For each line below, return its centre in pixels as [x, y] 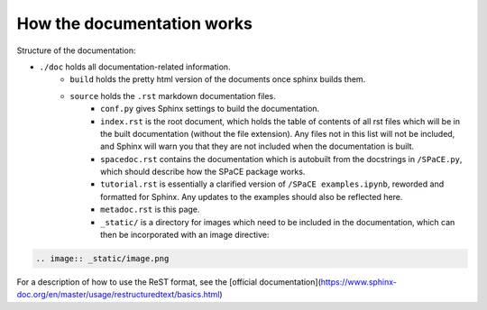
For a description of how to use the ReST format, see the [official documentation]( [169, 282]
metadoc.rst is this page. [150, 210]
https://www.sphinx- [358, 282]
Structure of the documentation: [76, 50]
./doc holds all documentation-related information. [135, 67]
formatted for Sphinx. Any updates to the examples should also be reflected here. [252, 196]
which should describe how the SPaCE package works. [203, 172]
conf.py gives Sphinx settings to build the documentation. [210, 109]
